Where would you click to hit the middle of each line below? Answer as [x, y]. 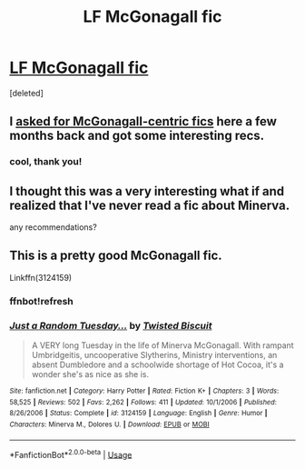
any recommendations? [53, 227]
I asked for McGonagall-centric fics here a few [143, 121]
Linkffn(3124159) [41, 277]
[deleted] [26, 93]
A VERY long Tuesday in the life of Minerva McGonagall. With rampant [162, 345]
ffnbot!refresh [42, 301]
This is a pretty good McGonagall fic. [116, 256]
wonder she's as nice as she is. [90, 374]
